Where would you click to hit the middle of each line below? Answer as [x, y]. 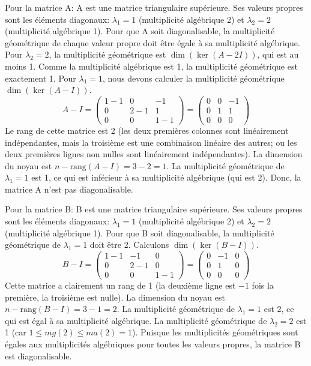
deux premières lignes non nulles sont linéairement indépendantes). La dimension [154, 154]
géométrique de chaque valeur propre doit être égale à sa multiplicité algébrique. [152, 42]
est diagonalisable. [38, 355]
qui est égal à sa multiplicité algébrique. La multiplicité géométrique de [136, 320]
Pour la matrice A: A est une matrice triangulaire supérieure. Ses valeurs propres [154, 7]
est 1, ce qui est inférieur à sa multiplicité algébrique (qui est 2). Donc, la [166, 177]
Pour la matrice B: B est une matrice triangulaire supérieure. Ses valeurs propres [154, 209]
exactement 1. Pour [41, 78]
